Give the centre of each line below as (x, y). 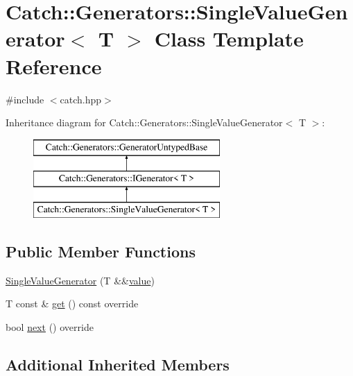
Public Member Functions (101, 251)
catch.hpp (81, 99)
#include (25, 99)
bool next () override (50, 327)
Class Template (229, 39)
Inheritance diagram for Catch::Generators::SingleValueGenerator (144, 122)
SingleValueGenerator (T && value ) (80, 280)
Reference (54, 66)
